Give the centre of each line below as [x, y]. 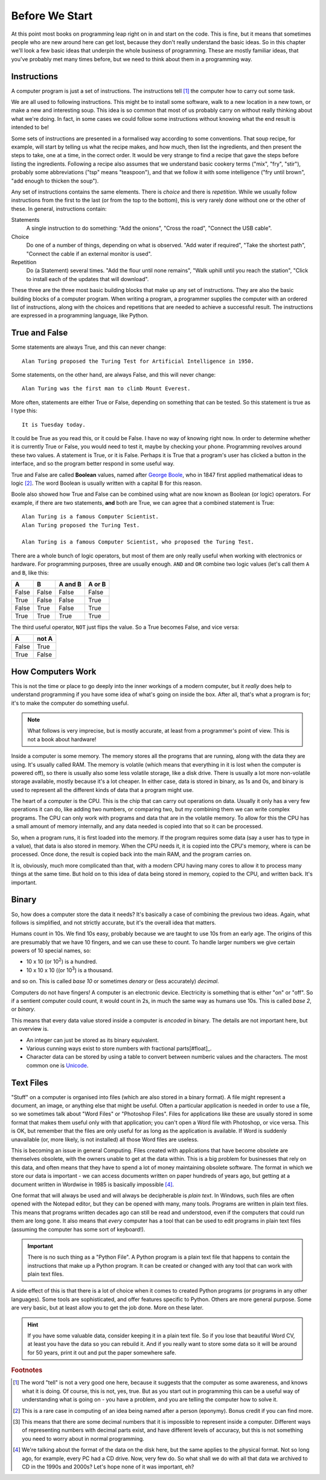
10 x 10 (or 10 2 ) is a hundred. [62, 961]
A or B [97, 584]
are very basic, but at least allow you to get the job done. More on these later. [107, 1308]
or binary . [23, 1009]
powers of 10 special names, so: [51, 951]
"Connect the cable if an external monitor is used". [89, 253]
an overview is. [30, 1029]
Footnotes [27, 1371]
